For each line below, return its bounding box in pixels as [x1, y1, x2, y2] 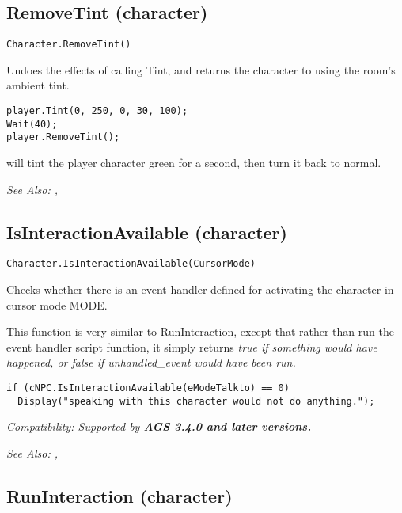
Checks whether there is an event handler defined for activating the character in [6, 281, 394, 298]
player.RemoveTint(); [6, 131, 120, 143]
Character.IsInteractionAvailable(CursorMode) [6, 258, 256, 270]
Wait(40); [6, 118, 58, 130]
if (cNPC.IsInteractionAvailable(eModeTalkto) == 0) [6, 382, 290, 394]
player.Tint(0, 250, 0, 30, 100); [6, 105, 188, 117]
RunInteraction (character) [6, 483, 233, 507]
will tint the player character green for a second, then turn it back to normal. [6, 154, 381, 171]
